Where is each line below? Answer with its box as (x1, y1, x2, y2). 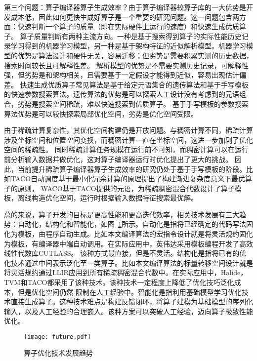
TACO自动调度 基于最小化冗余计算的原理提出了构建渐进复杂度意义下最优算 (10, 173, 253, 184)
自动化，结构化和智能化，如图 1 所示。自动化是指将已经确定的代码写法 (17, 219, 246, 229)
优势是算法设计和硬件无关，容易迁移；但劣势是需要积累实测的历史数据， (17, 50, 253, 60)
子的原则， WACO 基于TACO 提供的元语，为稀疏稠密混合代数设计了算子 (4, 183, 235, 193)
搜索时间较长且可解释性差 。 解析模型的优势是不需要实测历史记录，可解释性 (4, 60, 249, 70)
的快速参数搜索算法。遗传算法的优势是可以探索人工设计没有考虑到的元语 (4, 89, 239, 99)
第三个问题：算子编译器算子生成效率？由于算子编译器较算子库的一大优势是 (4, 2, 246, 12)
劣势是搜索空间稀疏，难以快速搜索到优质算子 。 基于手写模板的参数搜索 (17, 98, 249, 109)
